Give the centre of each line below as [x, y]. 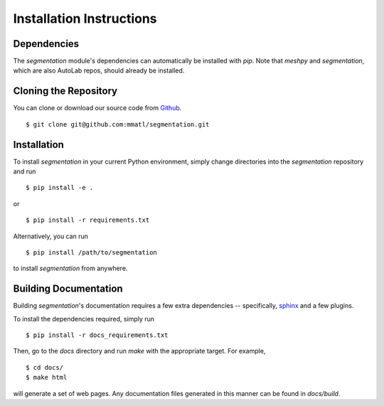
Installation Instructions [85, 18]
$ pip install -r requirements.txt [88, 220]
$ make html [47, 378]
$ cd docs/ [45, 367]
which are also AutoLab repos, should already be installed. [99, 70]
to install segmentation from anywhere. [70, 268]
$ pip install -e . [60, 188]
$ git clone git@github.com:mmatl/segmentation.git [118, 124]
